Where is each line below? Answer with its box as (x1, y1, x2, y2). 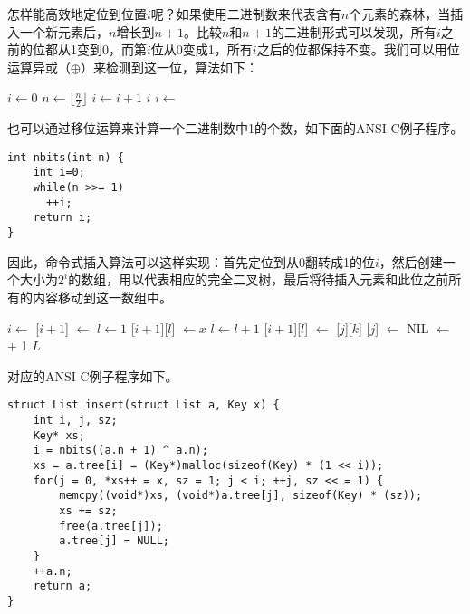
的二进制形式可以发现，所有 (271, 22, 436, 41)
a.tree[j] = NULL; (59, 534, 169, 548)
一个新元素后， (19, 22, 109, 41)
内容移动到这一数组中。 (32, 287, 172, 306)
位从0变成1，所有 (150, 40, 253, 59)
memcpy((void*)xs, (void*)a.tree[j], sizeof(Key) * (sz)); (59, 489, 423, 503)
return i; (33, 211, 92, 225)
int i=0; (33, 166, 85, 179)
